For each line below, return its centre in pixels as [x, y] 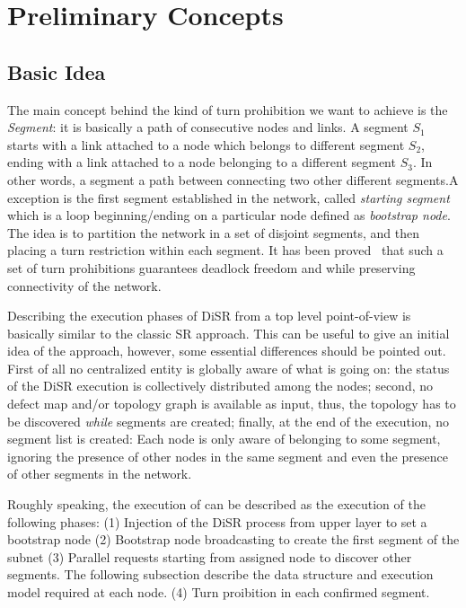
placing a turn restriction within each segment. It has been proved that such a [225, 250]
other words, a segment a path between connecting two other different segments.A [233, 179]
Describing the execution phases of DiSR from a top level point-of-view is [209, 316]
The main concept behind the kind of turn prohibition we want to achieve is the [228, 109]
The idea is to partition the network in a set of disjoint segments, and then [213, 232]
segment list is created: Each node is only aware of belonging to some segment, [224, 439]
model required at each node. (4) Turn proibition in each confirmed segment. [219, 592]
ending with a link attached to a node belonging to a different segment [202, 162]
